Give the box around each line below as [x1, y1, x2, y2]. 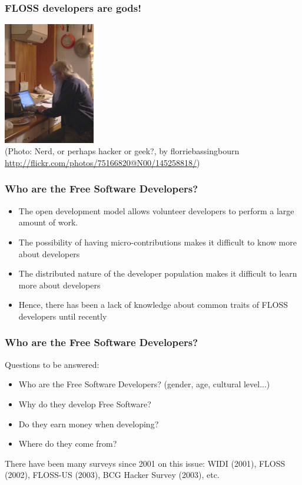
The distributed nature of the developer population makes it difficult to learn [18, 267, 297, 280]
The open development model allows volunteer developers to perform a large [18, 204, 294, 217]
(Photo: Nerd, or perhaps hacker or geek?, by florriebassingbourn [5, 145, 240, 157]
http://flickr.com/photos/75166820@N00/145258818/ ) [5, 156, 200, 168]
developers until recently [18, 310, 107, 322]
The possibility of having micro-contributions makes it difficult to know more [18, 235, 297, 248]
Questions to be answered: [5, 358, 99, 370]
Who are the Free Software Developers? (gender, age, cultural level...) [18, 378, 270, 390]
